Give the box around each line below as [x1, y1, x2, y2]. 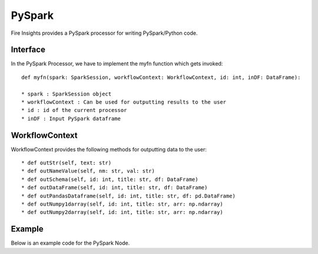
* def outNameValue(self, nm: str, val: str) [21, 168, 155, 174]
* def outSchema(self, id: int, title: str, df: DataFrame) [21, 176, 198, 183]
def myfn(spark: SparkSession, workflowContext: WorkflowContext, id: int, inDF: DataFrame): [21, 74, 301, 81]
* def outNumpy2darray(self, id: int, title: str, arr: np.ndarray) [21, 209, 223, 216]
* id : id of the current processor [21, 107, 127, 114]
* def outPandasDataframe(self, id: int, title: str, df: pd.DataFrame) [21, 192, 236, 199]
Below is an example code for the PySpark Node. [11, 239, 130, 247]
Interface [11, 45, 45, 55]
